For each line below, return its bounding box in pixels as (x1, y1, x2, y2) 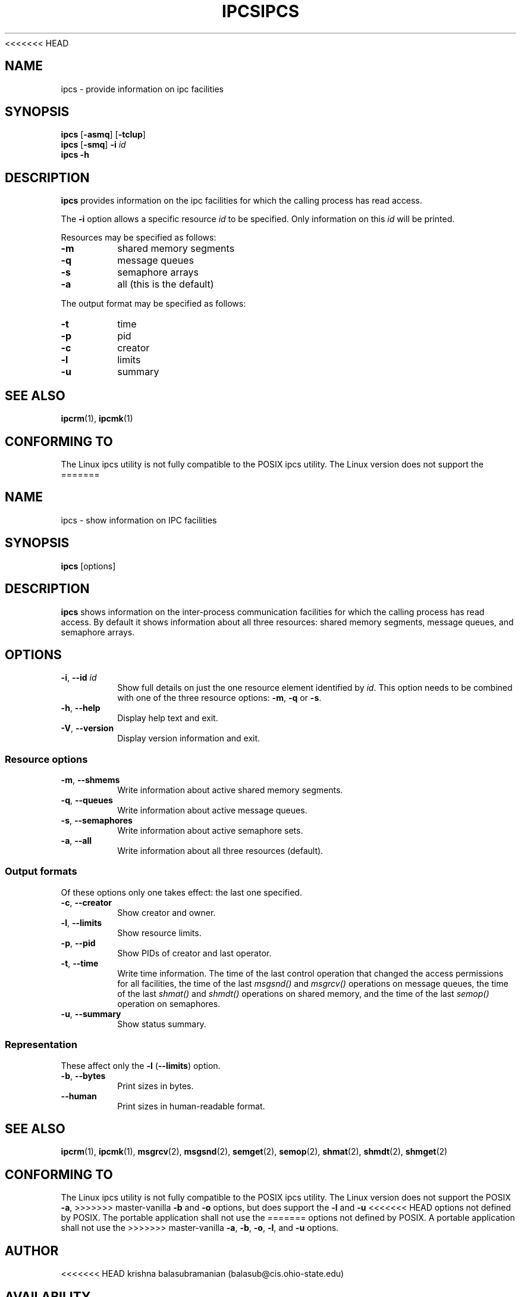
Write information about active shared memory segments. (117, 785, 343, 796)
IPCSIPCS (221, 1, 300, 21)
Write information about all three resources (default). (117, 846, 324, 856)
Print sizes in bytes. (117, 1080, 194, 1091)
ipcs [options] (61, 560, 116, 571)
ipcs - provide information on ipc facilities (61, 83, 224, 94)
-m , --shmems (61, 775, 120, 785)
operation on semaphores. (117, 998, 221, 1009)
